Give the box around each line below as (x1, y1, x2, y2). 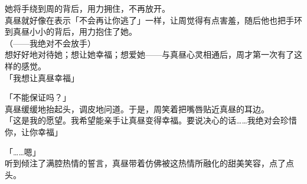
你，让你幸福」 (5, 125, 63, 138)
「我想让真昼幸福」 (5, 71, 79, 83)
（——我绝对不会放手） (5, 36, 96, 49)
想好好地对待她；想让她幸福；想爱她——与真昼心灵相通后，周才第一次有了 (5, 48, 294, 61)
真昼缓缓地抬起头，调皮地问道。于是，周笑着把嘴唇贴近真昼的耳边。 (5, 102, 269, 115)
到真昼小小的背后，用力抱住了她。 (5, 25, 137, 38)
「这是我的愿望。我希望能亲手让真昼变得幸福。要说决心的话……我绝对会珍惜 (5, 114, 297, 126)
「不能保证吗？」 (5, 91, 71, 103)
